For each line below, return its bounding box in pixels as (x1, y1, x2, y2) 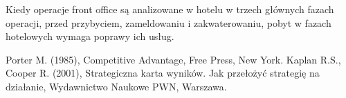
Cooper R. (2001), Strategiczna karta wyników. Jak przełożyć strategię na (6, 66, 320, 80)
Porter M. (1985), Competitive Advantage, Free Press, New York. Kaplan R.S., (6, 52, 341, 66)
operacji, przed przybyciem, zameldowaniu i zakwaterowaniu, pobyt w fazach (6, 15, 331, 30)
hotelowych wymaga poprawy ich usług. (6, 29, 174, 43)
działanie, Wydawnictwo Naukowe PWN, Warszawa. (6, 79, 227, 93)
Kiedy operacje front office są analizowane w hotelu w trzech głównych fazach (6, 2, 334, 16)
